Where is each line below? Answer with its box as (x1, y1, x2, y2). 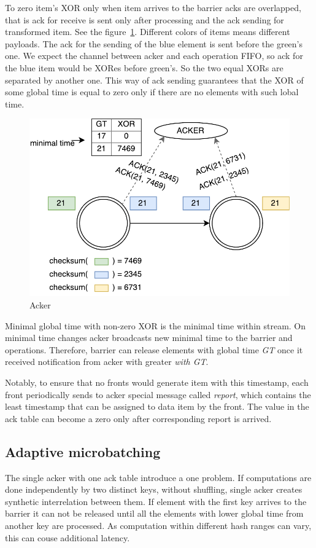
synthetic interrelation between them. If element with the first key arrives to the (5, 495, 307, 507)
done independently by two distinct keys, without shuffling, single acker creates (5, 483, 303, 496)
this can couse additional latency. (5, 531, 130, 544)
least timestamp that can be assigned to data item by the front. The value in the (5, 400, 309, 413)
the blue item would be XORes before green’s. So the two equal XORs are (5, 61, 283, 74)
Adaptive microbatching (5, 442, 161, 461)
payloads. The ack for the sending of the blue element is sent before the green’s (5, 37, 303, 50)
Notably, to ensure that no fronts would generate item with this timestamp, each (5, 375, 309, 388)
